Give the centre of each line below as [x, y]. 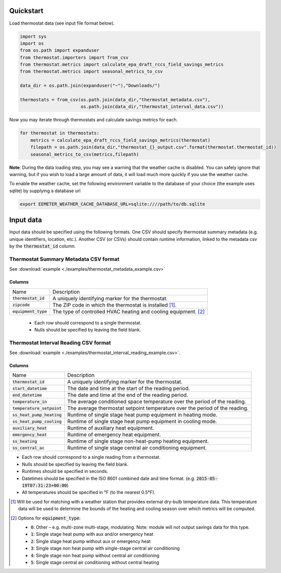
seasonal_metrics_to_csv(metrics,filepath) [85, 154]
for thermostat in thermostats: [60, 133]
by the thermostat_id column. [43, 246]
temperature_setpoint [37, 408]
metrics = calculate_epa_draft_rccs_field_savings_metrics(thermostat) [120, 140]
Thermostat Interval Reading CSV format [60, 343]
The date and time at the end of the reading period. [127, 395]
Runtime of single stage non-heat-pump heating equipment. [138, 441]
